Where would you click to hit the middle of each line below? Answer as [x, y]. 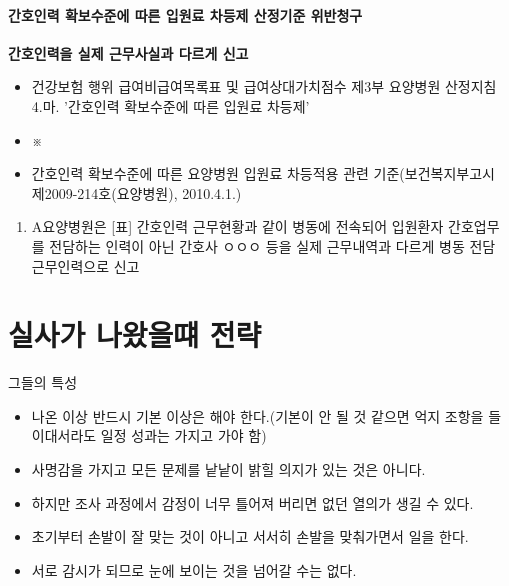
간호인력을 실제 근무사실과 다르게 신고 [128, 52]
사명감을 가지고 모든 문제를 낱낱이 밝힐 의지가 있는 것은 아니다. [228, 469]
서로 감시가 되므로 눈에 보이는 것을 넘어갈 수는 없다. [194, 569]
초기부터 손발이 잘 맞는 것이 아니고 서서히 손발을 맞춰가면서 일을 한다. [250, 536]
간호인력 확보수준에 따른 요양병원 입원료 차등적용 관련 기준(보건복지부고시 [263, 173]
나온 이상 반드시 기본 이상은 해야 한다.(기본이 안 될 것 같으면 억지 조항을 [257, 415]
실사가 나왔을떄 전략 [135, 334]
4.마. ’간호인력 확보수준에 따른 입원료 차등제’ [170, 105]
